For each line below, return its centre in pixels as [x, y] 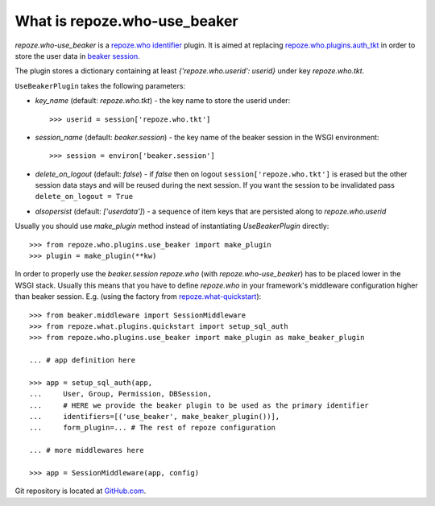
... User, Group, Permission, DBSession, [121, 394]
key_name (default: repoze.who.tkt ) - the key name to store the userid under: [163, 101]
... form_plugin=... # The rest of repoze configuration [152, 428]
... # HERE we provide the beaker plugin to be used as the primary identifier [199, 405]
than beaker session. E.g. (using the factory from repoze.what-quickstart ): [138, 297]
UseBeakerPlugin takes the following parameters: [100, 85]
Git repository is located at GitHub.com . [81, 491]
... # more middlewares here [87, 450]
